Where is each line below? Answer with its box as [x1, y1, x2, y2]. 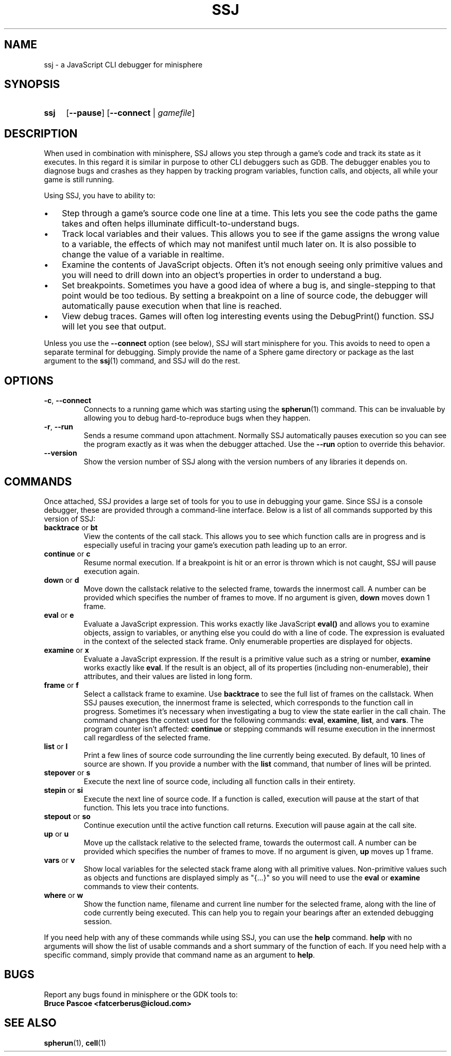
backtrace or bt [44, 523, 98, 532]
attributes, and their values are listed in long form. [83, 671, 252, 681]
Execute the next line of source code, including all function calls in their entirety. [83, 776, 356, 786]
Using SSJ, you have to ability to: [44, 191, 155, 200]
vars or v [44, 855, 75, 864]
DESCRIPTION [4, 127, 78, 140]
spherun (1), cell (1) [44, 1038, 107, 1047]
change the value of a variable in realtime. [62, 249, 224, 260]
